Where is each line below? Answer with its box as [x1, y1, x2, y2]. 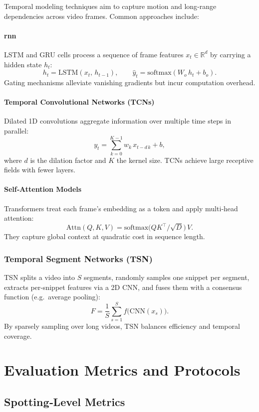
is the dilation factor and [30, 154, 106, 165]
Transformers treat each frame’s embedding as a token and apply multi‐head [4, 203, 238, 213]
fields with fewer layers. [4, 164, 75, 175]
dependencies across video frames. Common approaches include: [4, 10, 199, 21]
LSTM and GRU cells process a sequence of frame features [4, 49, 184, 59]
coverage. [4, 330, 32, 341]
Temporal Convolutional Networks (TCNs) [4, 97, 155, 107]
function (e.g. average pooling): [4, 291, 100, 302]
